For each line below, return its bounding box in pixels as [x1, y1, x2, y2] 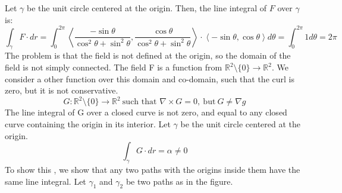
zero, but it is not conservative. [5, 84, 118, 96]
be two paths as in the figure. [125, 175, 233, 187]
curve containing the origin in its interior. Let [5, 117, 171, 130]
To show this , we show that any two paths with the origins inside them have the [5, 163, 300, 175]
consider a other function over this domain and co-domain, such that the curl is [5, 72, 294, 85]
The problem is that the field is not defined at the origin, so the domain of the [5, 49, 291, 62]
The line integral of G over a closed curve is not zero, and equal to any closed [5, 106, 287, 118]
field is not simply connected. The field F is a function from [5, 61, 222, 73]
